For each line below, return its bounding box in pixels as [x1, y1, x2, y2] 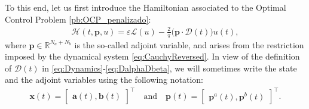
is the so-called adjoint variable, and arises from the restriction [74, 38, 304, 51]
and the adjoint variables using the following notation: [5, 73, 203, 86]
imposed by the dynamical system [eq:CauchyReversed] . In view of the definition [5, 50, 300, 63]
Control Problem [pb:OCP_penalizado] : [5, 13, 151, 25]
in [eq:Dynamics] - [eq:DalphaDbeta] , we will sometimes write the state [42, 61, 297, 74]
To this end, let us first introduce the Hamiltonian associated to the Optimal [5, 1, 286, 13]
